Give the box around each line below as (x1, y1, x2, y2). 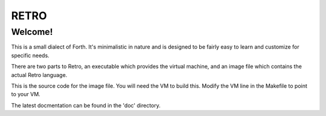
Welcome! (11, 26, 53, 37)
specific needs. (11, 52, 50, 59)
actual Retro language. (11, 71, 68, 78)
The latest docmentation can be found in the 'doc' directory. (11, 102, 161, 109)
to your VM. (11, 91, 40, 98)
